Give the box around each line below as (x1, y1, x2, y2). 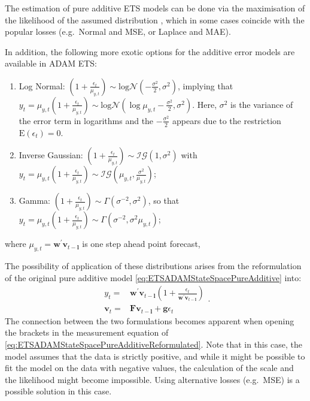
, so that (148, 194, 180, 207)
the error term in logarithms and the (19, 114, 154, 126)
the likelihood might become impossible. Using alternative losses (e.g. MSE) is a (5, 373, 300, 385)
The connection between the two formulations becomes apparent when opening (5, 314, 294, 327)
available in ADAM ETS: (5, 57, 98, 70)
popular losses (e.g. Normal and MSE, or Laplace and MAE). (5, 25, 231, 38)
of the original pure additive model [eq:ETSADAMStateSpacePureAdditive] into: (5, 271, 302, 284)
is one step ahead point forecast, (82, 237, 200, 250)
